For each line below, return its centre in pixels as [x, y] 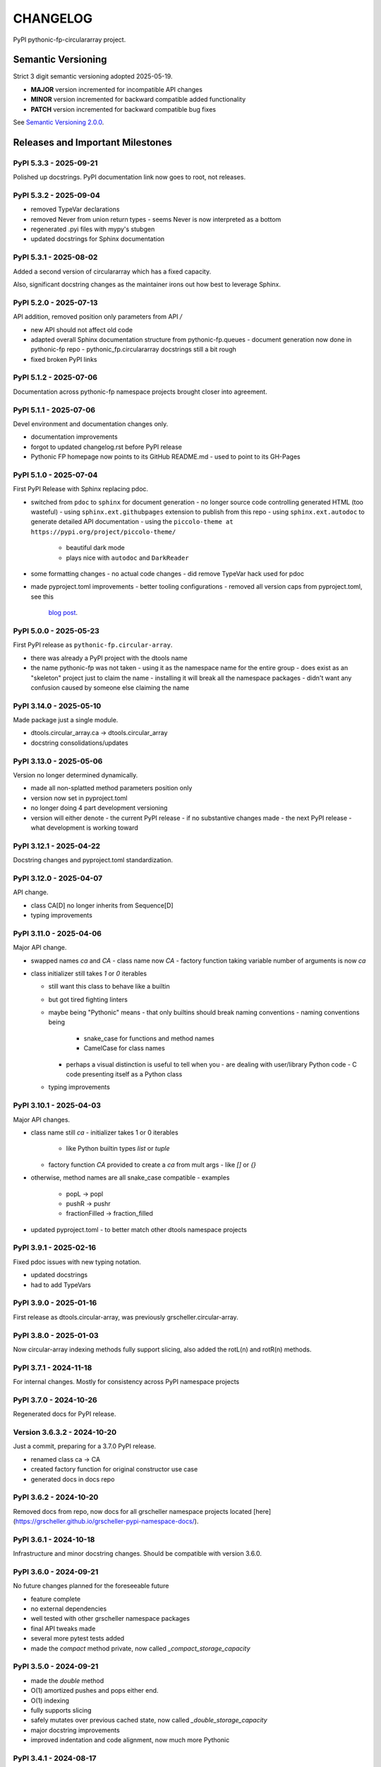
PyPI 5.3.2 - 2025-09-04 [56, 195]
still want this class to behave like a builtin [109, 987]
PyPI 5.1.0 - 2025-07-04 [55, 475]
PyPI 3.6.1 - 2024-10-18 [54, 1539]
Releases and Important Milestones [92, 142]
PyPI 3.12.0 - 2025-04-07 [58, 878]
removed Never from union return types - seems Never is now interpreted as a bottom [156, 219]
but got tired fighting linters [88, 999]
